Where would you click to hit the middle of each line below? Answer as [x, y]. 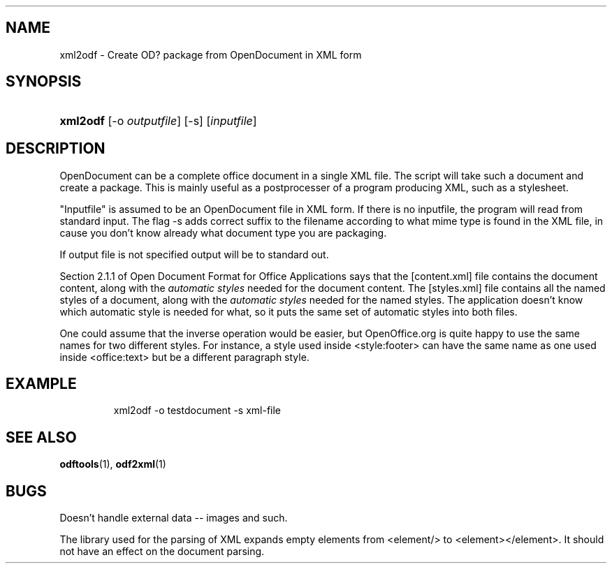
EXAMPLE [41, 383]
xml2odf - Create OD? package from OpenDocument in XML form [211, 54]
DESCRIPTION [56, 149]
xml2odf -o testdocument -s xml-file [197, 411]
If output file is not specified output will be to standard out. [194, 254]
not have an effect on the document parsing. [162, 552]
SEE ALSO [41, 437]
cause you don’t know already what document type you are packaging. [223, 232]
